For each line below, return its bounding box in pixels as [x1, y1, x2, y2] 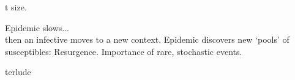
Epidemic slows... [5, 21, 69, 34]
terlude [5, 65, 31, 78]
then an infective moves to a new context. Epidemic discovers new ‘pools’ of [5, 33, 289, 46]
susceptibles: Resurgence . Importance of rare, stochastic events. [5, 45, 242, 57]
